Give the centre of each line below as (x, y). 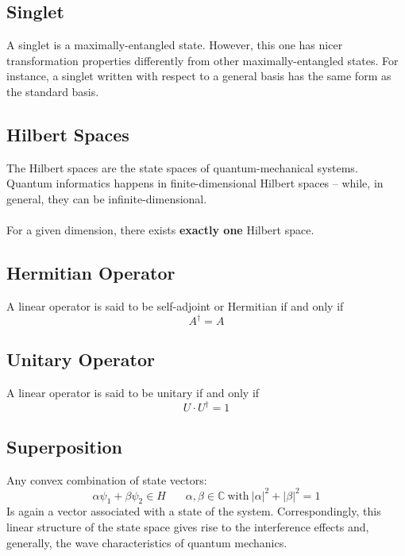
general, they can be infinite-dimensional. (107, 198)
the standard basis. (53, 91)
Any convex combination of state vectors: (107, 479)
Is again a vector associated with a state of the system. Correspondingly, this (194, 511)
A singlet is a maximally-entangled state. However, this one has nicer (175, 45)
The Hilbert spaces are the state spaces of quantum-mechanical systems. (182, 167)
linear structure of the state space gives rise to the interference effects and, (188, 527)
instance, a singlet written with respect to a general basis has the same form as (199, 76)
